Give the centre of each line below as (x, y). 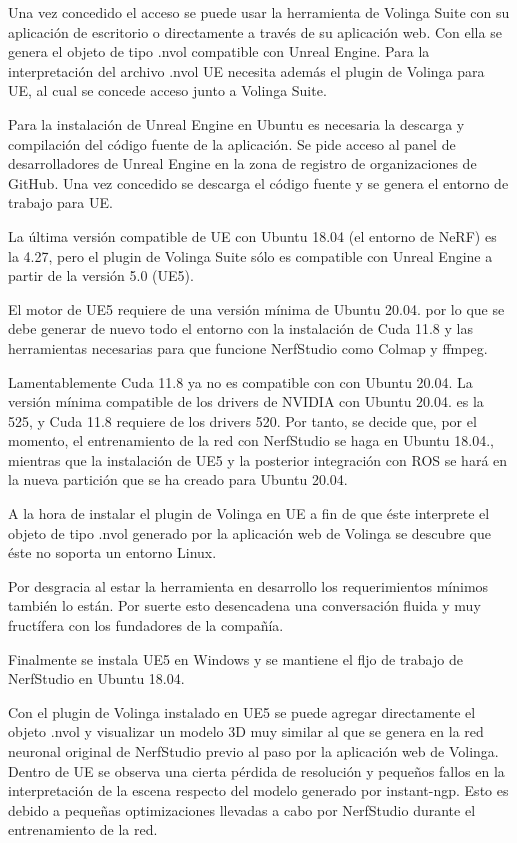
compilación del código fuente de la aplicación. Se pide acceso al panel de (232, 143)
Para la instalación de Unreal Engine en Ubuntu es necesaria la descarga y (236, 123)
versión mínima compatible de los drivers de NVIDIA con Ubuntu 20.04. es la (246, 401)
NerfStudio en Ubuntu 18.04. (96, 678)
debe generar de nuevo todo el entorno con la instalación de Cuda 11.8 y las (240, 328)
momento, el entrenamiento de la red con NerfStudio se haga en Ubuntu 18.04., (251, 440)
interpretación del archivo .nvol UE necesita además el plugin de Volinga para (246, 70)
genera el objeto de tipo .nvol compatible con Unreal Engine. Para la (219, 51)
